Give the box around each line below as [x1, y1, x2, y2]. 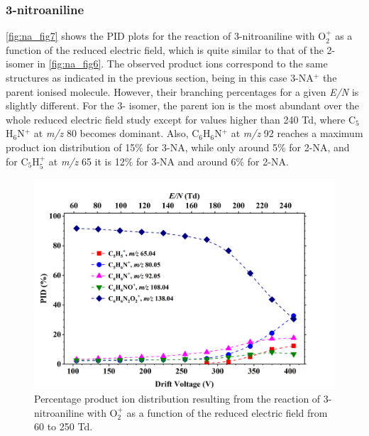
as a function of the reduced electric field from [126, 405, 328, 420]
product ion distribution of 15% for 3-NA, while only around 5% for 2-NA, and [6, 139, 350, 154]
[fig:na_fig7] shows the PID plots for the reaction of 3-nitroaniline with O [6, 28, 326, 43]
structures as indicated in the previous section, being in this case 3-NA [6, 70, 314, 85]
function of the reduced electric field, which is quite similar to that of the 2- [6, 42, 336, 57]
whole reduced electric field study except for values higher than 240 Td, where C [6, 111, 356, 126]
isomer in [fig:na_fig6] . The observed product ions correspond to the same [6, 56, 328, 71]
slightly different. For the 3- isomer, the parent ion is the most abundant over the [6, 98, 360, 113]
